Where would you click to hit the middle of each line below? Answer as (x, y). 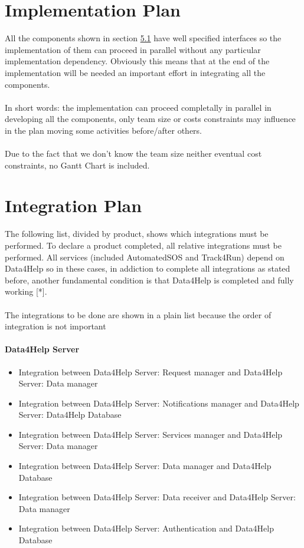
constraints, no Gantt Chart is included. (77, 165)
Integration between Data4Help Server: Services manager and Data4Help (151, 434)
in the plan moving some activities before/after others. (104, 130)
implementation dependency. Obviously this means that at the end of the (137, 61)
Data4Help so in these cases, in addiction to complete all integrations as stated (148, 268)
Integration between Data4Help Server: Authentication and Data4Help (146, 528)
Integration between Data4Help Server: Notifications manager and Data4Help (159, 403)
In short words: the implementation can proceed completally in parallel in (138, 107)
